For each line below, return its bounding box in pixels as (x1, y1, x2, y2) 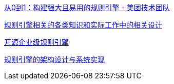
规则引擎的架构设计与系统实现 (4, 55, 105, 64)
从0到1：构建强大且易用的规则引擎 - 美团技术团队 (4, 3, 170, 12)
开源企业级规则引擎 (4, 38, 69, 46)
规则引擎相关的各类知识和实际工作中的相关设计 (4, 20, 162, 29)
